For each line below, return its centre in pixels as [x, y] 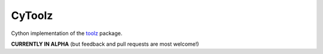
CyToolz [32, 15]
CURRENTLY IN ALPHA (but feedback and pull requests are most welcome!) [105, 44]
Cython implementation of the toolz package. [67, 33]
